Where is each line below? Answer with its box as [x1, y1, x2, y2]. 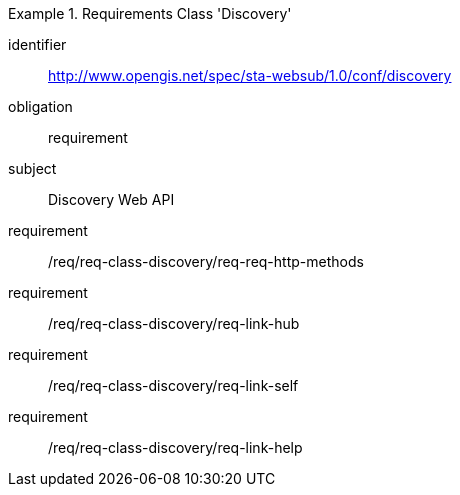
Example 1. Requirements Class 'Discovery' [8, 5, 292, 22]
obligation [8, 98, 73, 115]
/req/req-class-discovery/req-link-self [48, 377, 299, 394]
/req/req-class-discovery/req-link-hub [48, 315, 300, 332]
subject [8, 160, 57, 177]
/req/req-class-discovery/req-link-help [48, 439, 303, 456]
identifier [8, 36, 67, 53]
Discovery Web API [48, 191, 175, 208]
